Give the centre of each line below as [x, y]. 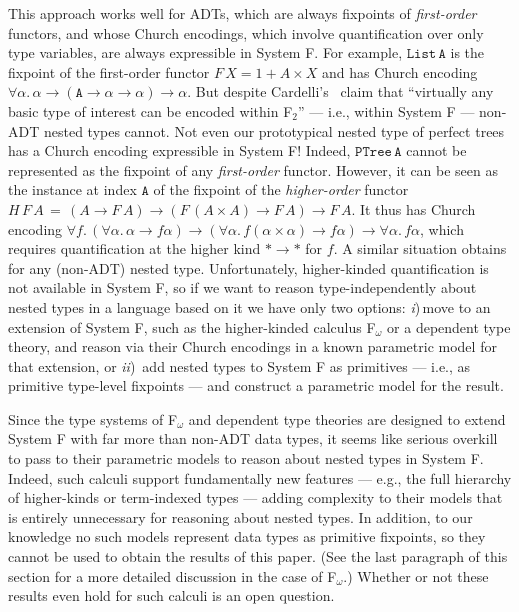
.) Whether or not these [416, 575]
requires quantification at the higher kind [134, 248]
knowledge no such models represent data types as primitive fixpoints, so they [247, 536]
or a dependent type [449, 326]
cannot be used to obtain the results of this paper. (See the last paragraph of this [258, 556]
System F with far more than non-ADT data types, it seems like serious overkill [253, 438]
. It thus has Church [413, 208]
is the [467, 52]
